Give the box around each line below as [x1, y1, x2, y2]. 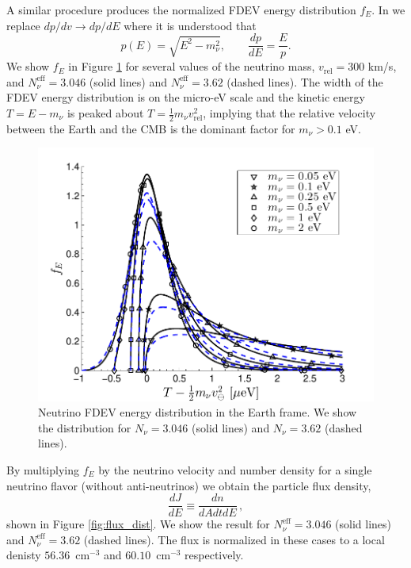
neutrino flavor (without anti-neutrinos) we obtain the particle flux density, [6, 477, 371, 493]
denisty [6, 547, 41, 563]
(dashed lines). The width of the [226, 73, 383, 90]
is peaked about [67, 105, 144, 121]
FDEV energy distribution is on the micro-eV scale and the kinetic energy [6, 89, 365, 106]
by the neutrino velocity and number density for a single [98, 461, 372, 478]
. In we [371, 2, 405, 17]
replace [6, 17, 40, 33]
